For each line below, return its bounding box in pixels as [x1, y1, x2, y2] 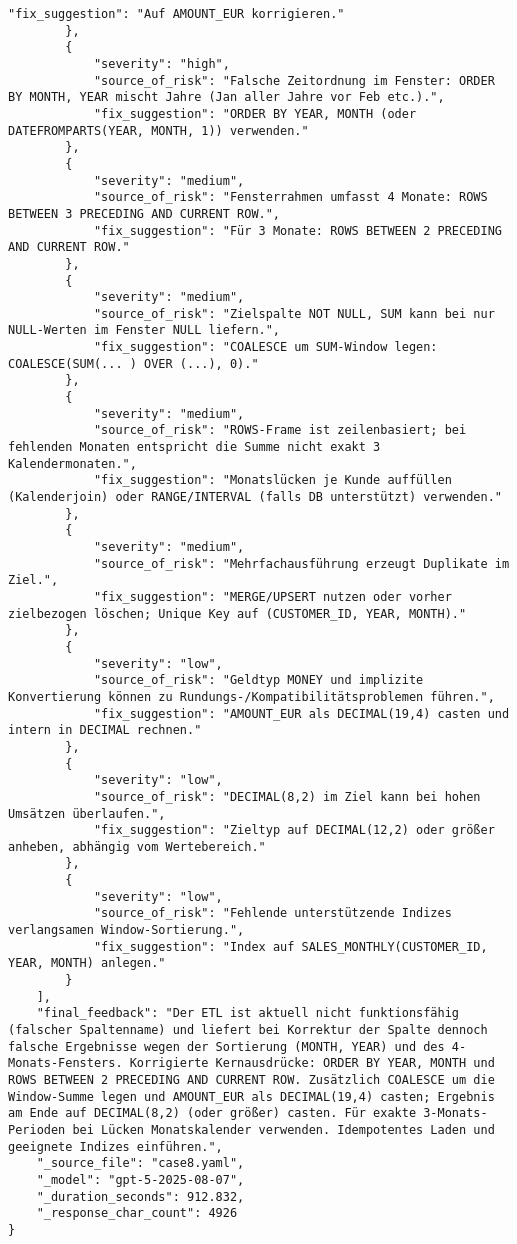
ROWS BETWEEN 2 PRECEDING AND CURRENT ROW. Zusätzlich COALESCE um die [8, 1073, 495, 1087]
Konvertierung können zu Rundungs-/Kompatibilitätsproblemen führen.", [8, 689, 495, 704]
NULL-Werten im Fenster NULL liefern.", [8, 323, 281, 338]
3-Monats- [423, 1106, 488, 1121]
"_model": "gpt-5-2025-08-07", [36, 1172, 245, 1187]
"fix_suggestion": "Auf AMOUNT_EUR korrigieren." [8, 7, 345, 21]
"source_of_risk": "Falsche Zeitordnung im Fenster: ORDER [93, 73, 495, 88]
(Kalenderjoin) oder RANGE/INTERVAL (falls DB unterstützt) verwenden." [8, 490, 502, 505]
